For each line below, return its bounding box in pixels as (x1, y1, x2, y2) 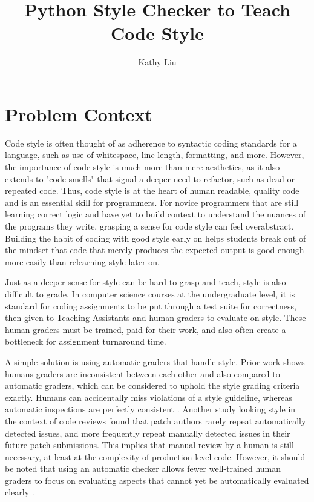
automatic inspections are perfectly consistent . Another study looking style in (5, 403, 296, 415)
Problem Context (5, 101, 152, 126)
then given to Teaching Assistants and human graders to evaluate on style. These (5, 311, 306, 324)
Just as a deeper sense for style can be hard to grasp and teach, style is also (5, 276, 286, 288)
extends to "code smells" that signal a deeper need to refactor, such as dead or (5, 172, 295, 185)
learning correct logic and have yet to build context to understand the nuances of (5, 208, 306, 220)
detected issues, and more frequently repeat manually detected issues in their (5, 426, 290, 439)
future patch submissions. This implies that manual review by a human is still (5, 438, 294, 451)
